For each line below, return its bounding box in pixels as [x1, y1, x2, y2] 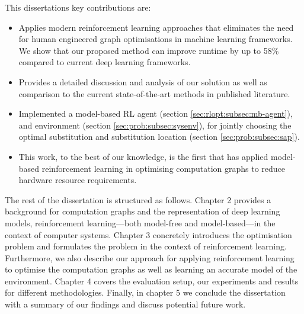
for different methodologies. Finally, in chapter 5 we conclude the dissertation [5, 286, 286, 299]
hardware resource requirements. [18, 174, 137, 186]
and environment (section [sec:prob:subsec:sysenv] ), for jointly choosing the [18, 118, 292, 131]
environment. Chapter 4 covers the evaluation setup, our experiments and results [5, 274, 299, 287]
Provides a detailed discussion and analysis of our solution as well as [18, 75, 267, 88]
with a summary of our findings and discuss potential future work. [5, 298, 246, 310]
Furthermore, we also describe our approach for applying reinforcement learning [5, 251, 295, 264]
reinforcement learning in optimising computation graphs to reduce [41, 162, 286, 174]
